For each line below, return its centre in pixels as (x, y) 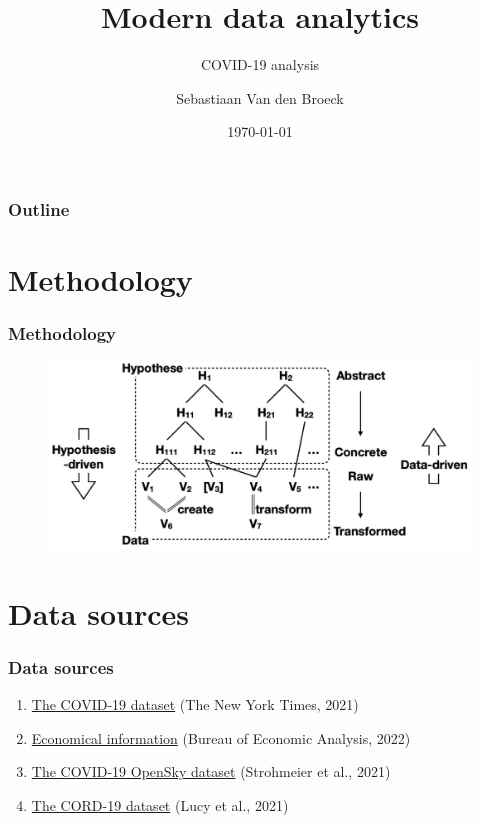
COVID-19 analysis (260, 64)
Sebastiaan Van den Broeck (260, 97)
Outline (39, 208)
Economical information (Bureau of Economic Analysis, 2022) (221, 737)
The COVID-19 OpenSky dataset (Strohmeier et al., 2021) (211, 771)
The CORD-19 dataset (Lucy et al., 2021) (160, 804)
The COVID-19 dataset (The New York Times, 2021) (195, 704)
